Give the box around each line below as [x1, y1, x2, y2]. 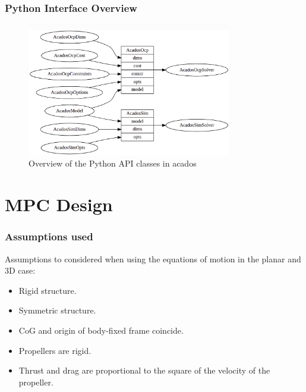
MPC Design [5, 192, 113, 217]
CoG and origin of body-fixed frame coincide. [18, 324, 184, 336]
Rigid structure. [18, 284, 77, 296]
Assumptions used [5, 229, 93, 244]
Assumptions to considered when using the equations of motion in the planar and [5, 252, 301, 265]
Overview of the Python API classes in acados [29, 157, 197, 170]
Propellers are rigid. [18, 344, 92, 356]
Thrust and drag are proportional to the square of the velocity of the [18, 364, 270, 377]
